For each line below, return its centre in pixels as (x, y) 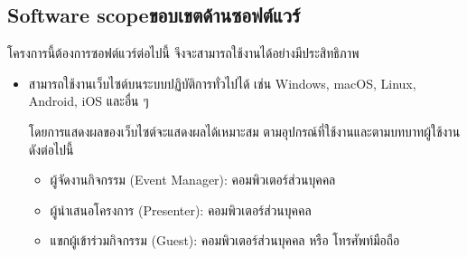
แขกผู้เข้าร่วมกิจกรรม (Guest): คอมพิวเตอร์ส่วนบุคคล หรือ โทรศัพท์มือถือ (225, 240)
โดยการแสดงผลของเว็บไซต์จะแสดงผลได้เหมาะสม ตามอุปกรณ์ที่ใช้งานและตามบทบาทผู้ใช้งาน (244, 131)
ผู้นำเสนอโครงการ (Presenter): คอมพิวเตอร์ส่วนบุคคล (181, 209)
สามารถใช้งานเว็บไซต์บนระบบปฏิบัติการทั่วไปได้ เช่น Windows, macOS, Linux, (222, 83)
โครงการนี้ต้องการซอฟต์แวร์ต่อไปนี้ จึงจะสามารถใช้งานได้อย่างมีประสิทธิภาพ (183, 53)
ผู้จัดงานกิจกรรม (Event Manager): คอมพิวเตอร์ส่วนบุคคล (193, 180)
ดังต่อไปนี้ (51, 149)
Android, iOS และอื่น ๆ (89, 101)
